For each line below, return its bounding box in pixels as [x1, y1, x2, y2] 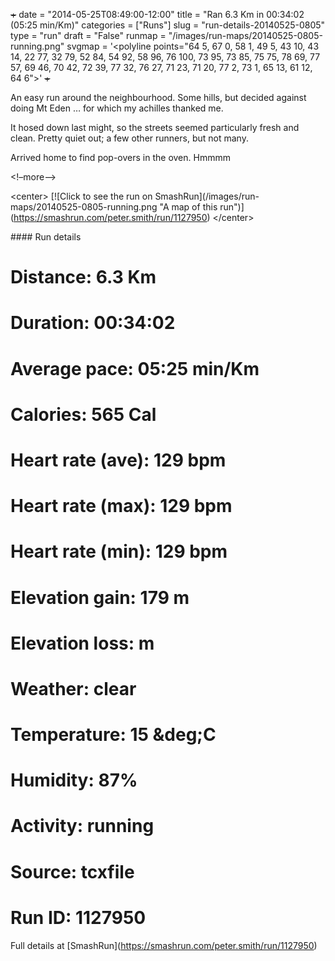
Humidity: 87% [10, 769, 138, 792]
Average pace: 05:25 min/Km [10, 357, 260, 380]
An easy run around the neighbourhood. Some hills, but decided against [10, 92, 307, 103]
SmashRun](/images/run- [154, 190, 260, 202]
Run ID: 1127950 [10, 906, 147, 929]
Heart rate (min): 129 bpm [10, 540, 228, 563]
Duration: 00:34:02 [10, 312, 176, 334]
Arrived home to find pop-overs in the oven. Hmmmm [10, 152, 231, 163]
